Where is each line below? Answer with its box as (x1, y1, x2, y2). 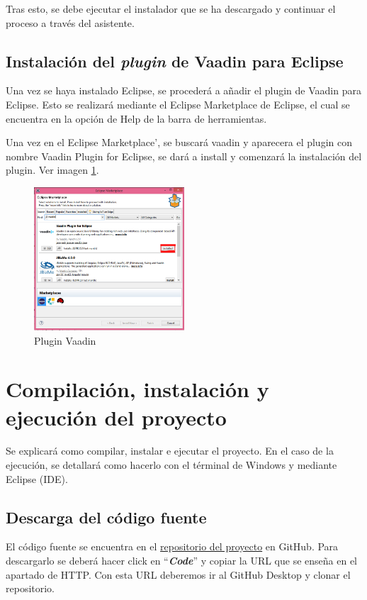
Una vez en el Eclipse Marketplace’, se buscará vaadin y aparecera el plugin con (6, 135, 352, 150)
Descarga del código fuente (6, 506, 207, 528)
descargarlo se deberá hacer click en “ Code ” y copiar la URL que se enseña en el (6, 553, 357, 568)
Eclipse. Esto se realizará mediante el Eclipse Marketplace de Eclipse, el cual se (6, 96, 350, 111)
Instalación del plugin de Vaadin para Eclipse (6, 50, 344, 72)
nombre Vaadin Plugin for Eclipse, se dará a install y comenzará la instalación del (6, 148, 362, 163)
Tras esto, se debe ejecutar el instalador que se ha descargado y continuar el (6, 1, 336, 16)
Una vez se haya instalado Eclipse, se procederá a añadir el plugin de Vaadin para (6, 83, 361, 98)
